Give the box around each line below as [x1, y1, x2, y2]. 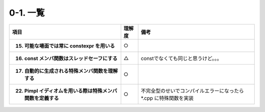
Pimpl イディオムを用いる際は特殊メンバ [24, 87, 117, 94]
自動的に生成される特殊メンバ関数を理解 [24, 67, 118, 74]
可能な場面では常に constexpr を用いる [24, 42, 115, 49]
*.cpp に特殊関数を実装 [140, 94, 194, 101]
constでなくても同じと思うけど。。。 [140, 55, 222, 62]
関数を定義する [24, 94, 59, 101]
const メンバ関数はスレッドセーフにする [24, 55, 118, 62]
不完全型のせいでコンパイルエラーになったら [140, 87, 244, 94]
